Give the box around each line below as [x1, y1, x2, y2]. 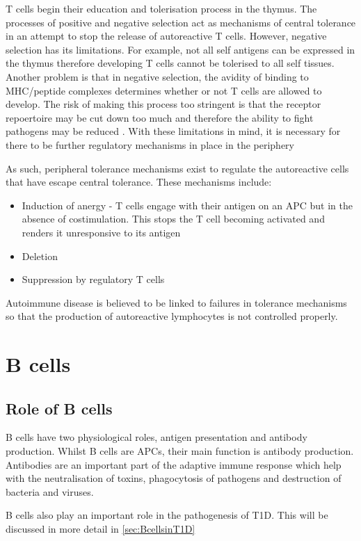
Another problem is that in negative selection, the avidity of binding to [6, 69, 309, 83]
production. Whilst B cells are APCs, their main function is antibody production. [6, 444, 354, 458]
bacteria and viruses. [6, 484, 94, 499]
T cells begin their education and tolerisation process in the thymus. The [6, 1, 317, 15]
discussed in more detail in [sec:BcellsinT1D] [6, 522, 195, 536]
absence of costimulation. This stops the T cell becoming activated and [22, 211, 325, 226]
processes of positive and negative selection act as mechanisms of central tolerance [6, 15, 356, 29]
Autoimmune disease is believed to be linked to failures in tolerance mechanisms [6, 295, 347, 309]
